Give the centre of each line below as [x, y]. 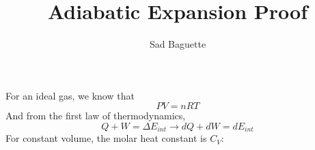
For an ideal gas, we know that [70, 95]
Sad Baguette [178, 44]
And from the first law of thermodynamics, [96, 116]
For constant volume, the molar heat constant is [106, 138]
